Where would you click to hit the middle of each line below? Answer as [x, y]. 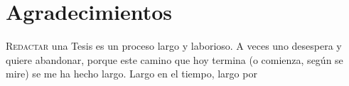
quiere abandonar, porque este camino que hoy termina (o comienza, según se [174, 59]
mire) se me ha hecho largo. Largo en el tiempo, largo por [131, 74]
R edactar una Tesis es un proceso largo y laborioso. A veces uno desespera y [174, 46]
